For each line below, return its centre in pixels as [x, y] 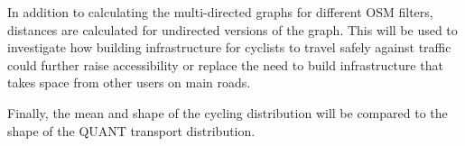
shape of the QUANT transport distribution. [131, 130]
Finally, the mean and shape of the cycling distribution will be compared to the [228, 112]
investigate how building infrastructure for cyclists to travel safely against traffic [229, 47]
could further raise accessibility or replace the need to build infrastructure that [225, 64]
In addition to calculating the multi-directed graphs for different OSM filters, [220, 12]
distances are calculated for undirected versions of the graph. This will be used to [232, 29]
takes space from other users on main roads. [129, 82]
